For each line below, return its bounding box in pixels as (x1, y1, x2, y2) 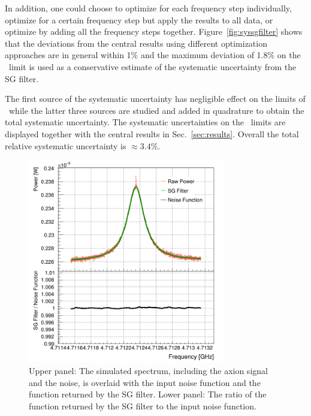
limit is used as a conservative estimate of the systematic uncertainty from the (8, 60, 297, 73)
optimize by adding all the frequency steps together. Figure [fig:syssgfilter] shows (5, 25, 303, 38)
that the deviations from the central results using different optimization (5, 37, 267, 49)
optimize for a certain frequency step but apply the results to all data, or (5, 13, 273, 26)
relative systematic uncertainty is (5, 139, 126, 152)
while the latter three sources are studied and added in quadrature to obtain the (8, 104, 304, 116)
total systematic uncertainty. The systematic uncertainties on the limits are (5, 116, 286, 128)
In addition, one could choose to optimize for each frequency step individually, (5, 2, 292, 14)
